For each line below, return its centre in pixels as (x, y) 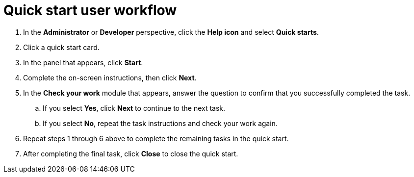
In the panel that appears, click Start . (83, 62)
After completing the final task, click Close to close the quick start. (131, 153)
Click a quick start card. (61, 47)
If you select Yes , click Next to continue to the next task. (134, 108)
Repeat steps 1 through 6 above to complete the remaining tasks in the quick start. (156, 138)
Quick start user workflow (90, 10)
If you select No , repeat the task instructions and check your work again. (160, 123)
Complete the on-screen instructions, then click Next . (110, 77)
